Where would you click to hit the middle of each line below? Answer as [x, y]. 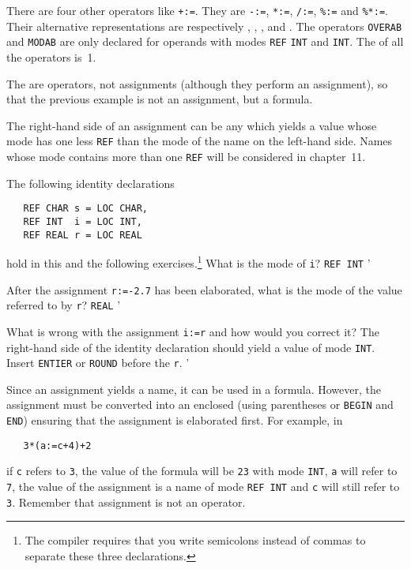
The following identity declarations [90, 183]
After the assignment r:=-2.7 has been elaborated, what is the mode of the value [204, 289]
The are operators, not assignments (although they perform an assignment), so [197, 83]
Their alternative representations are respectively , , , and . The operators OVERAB [204, 26]
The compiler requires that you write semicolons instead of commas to [195, 540]
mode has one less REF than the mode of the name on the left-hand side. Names [200, 141]
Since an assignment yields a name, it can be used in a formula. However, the [194, 389]
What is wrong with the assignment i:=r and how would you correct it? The [193, 331]
